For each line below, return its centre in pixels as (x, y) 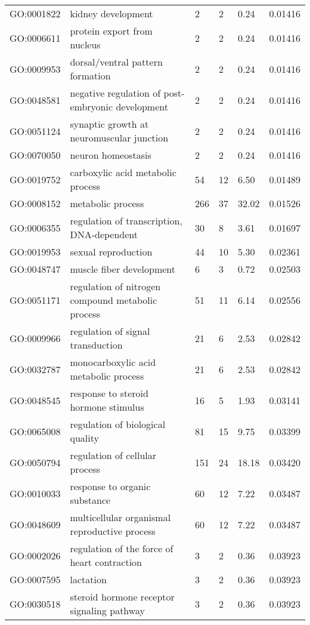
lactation (88, 579)
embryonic (92, 107)
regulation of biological (118, 424)
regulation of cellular (113, 455)
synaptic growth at (109, 124)
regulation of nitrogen (115, 286)
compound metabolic (114, 300)
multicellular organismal (120, 517)
